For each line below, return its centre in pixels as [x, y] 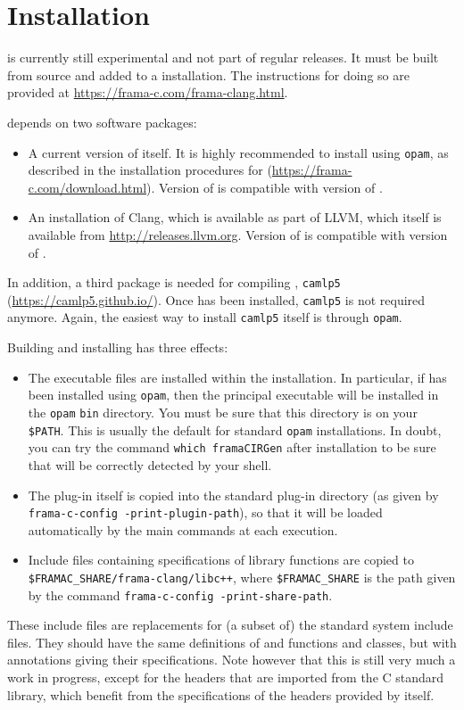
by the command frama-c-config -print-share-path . [180, 594]
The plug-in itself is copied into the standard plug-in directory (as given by [233, 495]
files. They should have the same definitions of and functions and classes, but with [232, 642]
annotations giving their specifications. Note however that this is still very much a [232, 660]
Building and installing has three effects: [118, 347]
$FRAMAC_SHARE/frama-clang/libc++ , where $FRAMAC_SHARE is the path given [242, 577]
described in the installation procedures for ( [150, 170]
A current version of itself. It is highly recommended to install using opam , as [238, 152]
